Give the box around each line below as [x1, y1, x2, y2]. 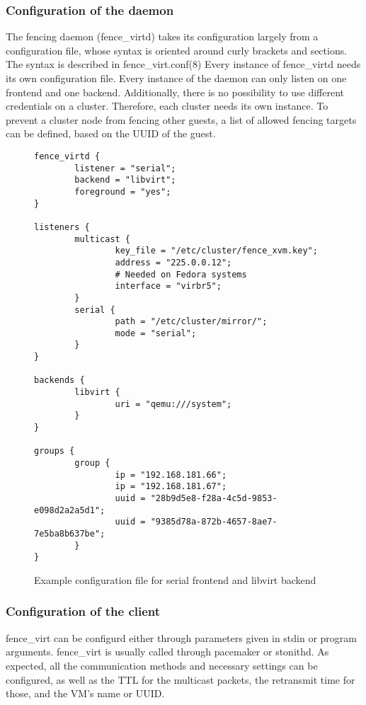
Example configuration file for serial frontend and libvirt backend [34, 572, 316, 587]
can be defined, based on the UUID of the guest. [6, 126, 216, 141]
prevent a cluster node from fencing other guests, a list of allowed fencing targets [6, 112, 357, 127]
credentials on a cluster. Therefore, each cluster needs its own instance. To [6, 98, 328, 113]
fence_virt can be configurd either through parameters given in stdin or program [6, 630, 357, 645]
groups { [34, 446, 75, 457]
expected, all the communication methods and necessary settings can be [6, 658, 318, 672]
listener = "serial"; [74, 163, 176, 173]
